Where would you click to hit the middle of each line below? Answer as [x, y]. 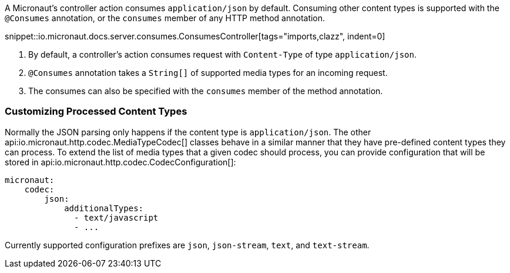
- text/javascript [116, 217]
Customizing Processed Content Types [96, 111]
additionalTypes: [104, 208]
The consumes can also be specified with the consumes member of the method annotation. [206, 91]
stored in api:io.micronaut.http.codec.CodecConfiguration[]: [120, 162]
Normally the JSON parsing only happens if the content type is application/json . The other [188, 132]
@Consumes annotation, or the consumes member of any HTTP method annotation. [165, 18]
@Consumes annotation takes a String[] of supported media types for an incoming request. [208, 73]
